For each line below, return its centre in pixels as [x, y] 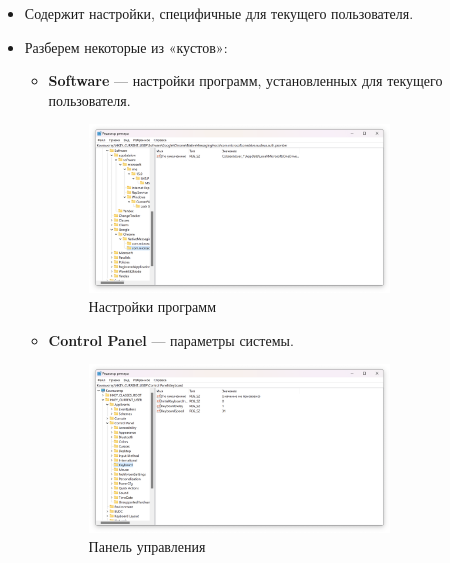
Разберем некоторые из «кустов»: [126, 46]
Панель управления [147, 546]
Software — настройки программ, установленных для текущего [245, 80]
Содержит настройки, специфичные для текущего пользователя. [219, 13]
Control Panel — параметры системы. [171, 339]
